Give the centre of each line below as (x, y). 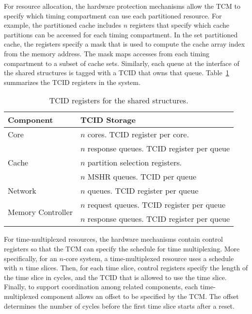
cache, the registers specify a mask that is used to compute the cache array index (125, 44)
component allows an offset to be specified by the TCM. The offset (140, 296)
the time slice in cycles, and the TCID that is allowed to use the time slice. (115, 277)
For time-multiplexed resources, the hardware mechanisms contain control (113, 239)
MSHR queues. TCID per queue (142, 177)
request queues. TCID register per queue (157, 205)
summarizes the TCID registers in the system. (72, 82)
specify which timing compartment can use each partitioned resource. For (113, 15)
